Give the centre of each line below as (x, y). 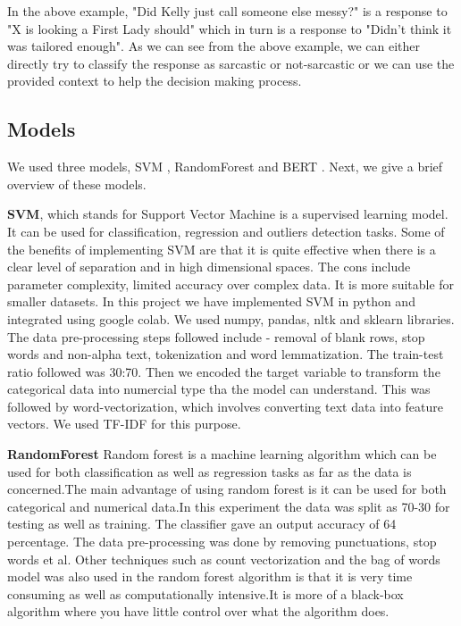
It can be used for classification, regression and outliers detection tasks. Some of (226, 231)
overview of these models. (77, 184)
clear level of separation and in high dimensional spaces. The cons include (209, 267)
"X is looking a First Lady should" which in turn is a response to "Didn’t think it (230, 28)
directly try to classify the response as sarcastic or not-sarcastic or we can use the (231, 63)
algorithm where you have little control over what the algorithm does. (198, 611)
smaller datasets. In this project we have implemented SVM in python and (211, 301)
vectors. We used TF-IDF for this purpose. (124, 424)
